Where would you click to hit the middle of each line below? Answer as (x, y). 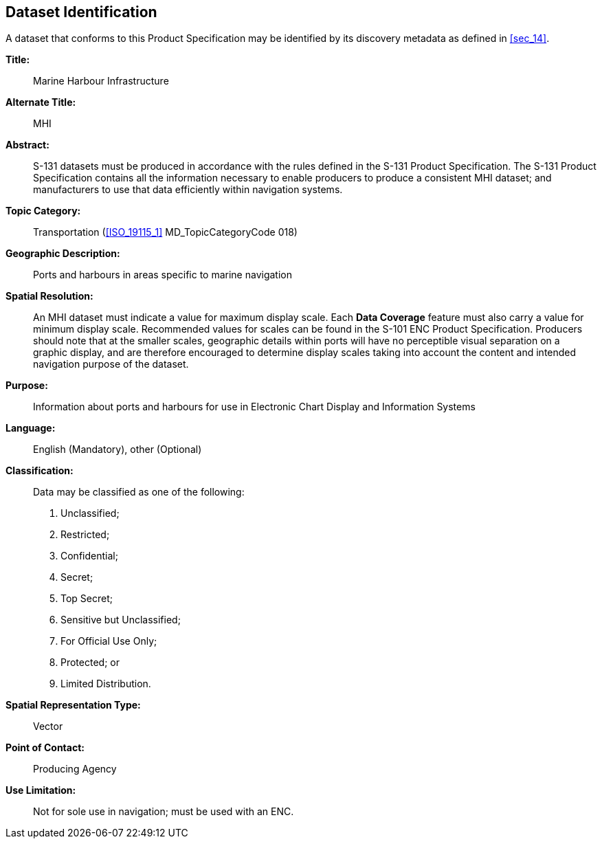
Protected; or (90, 663)
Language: (31, 428)
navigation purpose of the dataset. (111, 364)
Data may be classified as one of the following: (139, 492)
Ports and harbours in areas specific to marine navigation (163, 275)
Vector (48, 726)
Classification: (40, 471)
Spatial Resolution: (49, 296)
